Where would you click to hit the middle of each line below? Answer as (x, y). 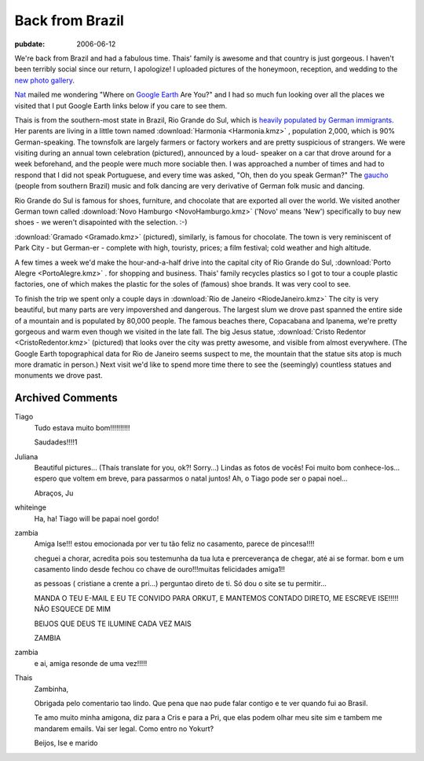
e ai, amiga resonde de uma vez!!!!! (91, 663)
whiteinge (31, 507)
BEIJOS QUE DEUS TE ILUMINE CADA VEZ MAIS (113, 624)
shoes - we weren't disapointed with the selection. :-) (101, 222)
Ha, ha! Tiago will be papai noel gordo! (97, 518)
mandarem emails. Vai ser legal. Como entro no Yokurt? (124, 728)
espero (46, 478)
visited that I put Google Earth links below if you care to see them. (121, 105)
